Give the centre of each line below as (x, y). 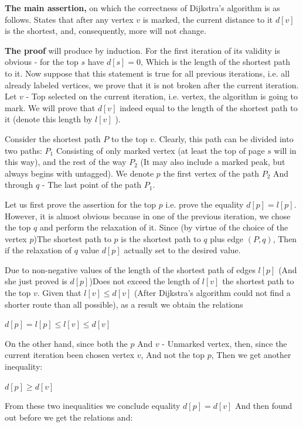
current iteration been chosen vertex (70, 355)
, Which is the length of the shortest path (216, 62)
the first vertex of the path (211, 173)
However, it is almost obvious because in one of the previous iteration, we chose (148, 216)
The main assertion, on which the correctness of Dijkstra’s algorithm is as (142, 8)
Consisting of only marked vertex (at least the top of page (160, 150)
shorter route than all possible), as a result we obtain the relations (124, 304)
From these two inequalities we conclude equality (93, 406)
